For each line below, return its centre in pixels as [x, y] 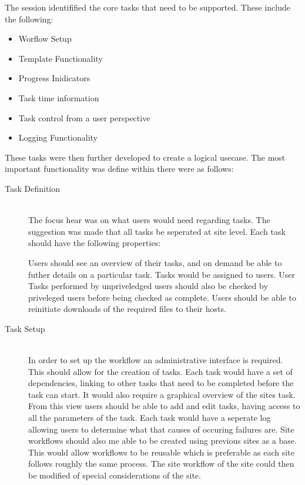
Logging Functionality [58, 137]
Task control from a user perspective [84, 117]
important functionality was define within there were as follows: [119, 169]
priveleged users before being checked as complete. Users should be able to [162, 297]
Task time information [59, 97]
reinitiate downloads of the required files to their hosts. [127, 309]
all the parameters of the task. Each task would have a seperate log [150, 418]
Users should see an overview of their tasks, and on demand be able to [155, 262]
